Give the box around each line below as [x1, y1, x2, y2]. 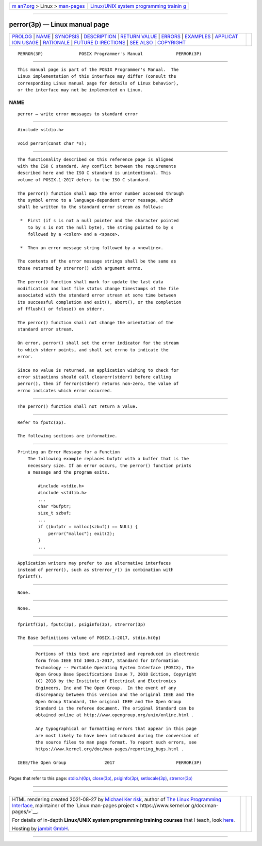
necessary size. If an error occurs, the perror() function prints [27, 463, 192, 468]
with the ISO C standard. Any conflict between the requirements [17, 163, 177, 169]
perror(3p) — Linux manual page [9, 20, 109, 29]
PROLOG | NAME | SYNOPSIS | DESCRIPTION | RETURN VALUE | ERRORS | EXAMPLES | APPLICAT [12, 33, 238, 40]
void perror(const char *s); [17, 141, 87, 146]
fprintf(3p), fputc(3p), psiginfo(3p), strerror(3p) [17, 622, 146, 627]
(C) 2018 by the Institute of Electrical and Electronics [35, 678, 177, 684]
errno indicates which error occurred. [17, 388, 113, 393]
